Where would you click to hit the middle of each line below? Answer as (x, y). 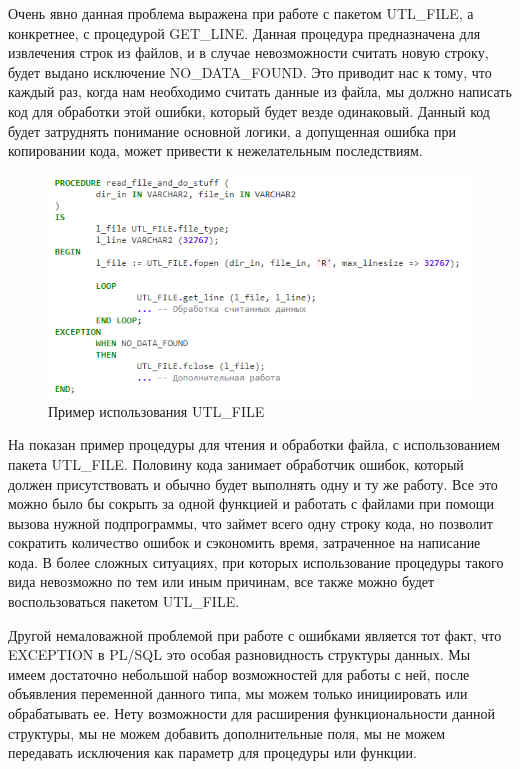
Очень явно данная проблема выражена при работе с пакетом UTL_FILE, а (241, 13)
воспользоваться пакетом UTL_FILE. (124, 601)
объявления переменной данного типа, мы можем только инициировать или (238, 693)
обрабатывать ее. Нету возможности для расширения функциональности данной (252, 713)
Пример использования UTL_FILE (156, 410)
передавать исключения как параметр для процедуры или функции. (212, 752)
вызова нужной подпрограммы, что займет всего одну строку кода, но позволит (250, 522)
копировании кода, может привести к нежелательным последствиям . (215, 150)
